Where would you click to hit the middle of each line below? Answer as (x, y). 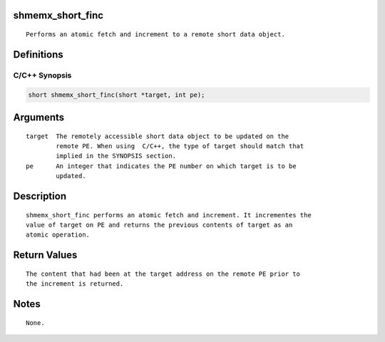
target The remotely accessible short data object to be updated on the (158, 136)
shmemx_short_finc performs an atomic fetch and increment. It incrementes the (169, 215)
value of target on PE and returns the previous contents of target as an (159, 225)
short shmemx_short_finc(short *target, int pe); (117, 95)
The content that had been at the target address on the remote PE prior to (163, 274)
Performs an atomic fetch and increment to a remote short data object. (155, 35)
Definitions (38, 55)
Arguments (39, 117)
